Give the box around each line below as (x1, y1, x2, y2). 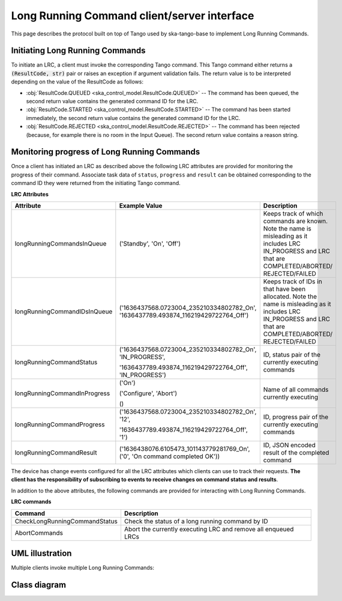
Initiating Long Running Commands (11, 46, 146, 56)
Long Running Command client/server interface (11, 9, 254, 22)
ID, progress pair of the (263, 413, 329, 421)
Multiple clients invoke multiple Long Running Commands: (11, 564, 155, 572)
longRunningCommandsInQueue (14, 240, 107, 248)
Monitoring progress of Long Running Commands (11, 147, 200, 157)
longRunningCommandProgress (14, 420, 105, 429)
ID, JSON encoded (263, 441, 316, 450)
